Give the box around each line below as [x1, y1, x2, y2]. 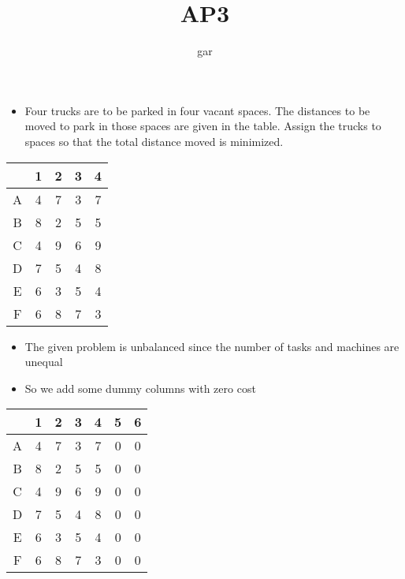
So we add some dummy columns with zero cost [24, 379, 256, 396]
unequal [24, 353, 63, 370]
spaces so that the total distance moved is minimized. [24, 133, 284, 149]
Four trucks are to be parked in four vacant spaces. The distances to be [24, 102, 370, 118]
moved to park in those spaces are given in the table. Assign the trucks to [24, 118, 381, 134]
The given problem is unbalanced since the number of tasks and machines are [24, 338, 399, 354]
